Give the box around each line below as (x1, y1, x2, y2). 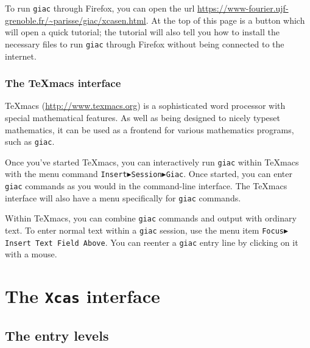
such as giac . (5, 135, 55, 148)
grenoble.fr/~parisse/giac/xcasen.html (5, 13, 146, 26)
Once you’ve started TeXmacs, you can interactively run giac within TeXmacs (5, 155, 299, 168)
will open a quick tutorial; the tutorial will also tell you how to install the (5, 26, 280, 38)
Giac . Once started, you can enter (166, 167, 292, 180)
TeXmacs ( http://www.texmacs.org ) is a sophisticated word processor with (5, 99, 286, 112)
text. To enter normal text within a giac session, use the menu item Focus (5, 224, 284, 237)
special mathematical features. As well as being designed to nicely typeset (5, 111, 280, 124)
